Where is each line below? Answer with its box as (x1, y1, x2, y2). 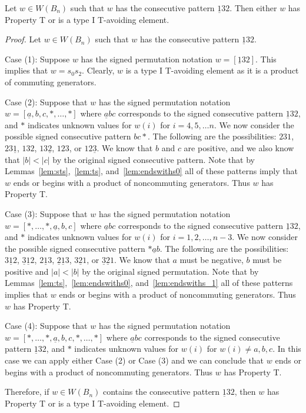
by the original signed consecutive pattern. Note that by (52, 153, 255, 165)
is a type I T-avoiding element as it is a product (125, 64, 299, 76)
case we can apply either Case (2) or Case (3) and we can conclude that (5, 354, 264, 367)
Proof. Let (5, 33, 41, 45)
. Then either (229, 2, 277, 14)
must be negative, (179, 254, 244, 266)
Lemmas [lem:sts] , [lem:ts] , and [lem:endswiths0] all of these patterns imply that (5, 165, 298, 177)
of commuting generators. (5, 75, 97, 88)
